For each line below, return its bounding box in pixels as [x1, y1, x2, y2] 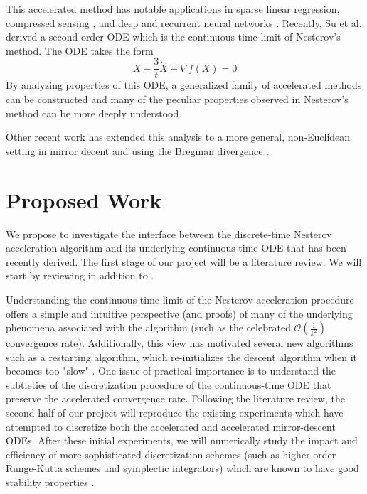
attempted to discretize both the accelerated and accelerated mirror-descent [6, 419, 336, 434]
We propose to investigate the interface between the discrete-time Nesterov [6, 226, 332, 241]
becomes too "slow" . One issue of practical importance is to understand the [6, 363, 336, 378]
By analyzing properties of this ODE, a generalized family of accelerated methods [6, 77, 362, 92]
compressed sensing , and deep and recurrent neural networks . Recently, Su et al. [6, 15, 362, 30]
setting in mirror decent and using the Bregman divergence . [6, 143, 269, 158]
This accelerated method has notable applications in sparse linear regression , [6, 1, 340, 16]
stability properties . [6, 475, 95, 490]
